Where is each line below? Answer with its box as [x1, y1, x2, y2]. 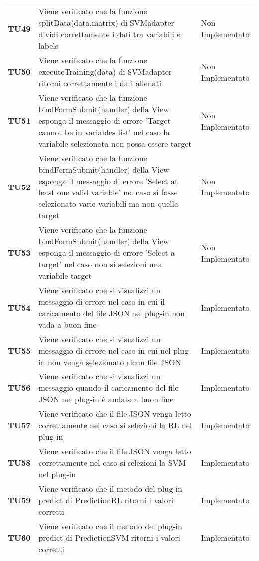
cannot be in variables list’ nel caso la [38, 126, 170, 138]
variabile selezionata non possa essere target [38, 138, 192, 149]
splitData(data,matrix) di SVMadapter [38, 17, 174, 28]
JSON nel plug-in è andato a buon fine [38, 393, 174, 405]
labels [38, 40, 59, 51]
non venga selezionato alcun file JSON [48, 356, 181, 368]
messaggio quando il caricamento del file [38, 382, 179, 393]
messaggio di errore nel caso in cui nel [38, 345, 171, 356]
